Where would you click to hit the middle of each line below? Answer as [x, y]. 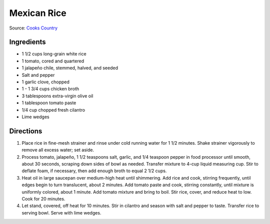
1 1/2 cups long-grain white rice [54, 54]
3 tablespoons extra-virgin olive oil [57, 96]
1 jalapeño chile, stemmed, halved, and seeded [70, 68]
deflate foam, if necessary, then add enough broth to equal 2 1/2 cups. [94, 171]
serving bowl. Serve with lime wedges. [61, 213]
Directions [26, 131]
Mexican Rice [38, 13]
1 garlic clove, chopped [46, 82]
